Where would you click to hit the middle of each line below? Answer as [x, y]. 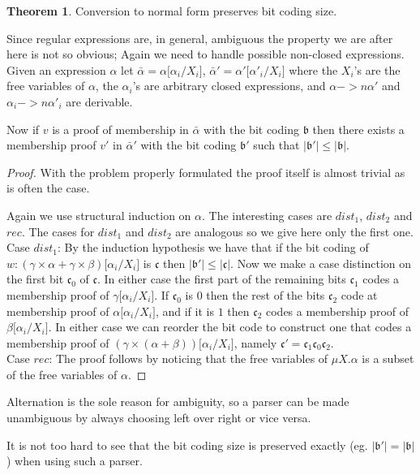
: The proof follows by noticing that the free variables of [189, 358]
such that [276, 145]
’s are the [377, 69]
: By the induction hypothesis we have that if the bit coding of [213, 247]
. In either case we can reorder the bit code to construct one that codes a [230, 327]
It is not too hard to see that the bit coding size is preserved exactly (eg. [187, 445]
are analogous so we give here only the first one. [294, 231]
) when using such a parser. [75, 461]
